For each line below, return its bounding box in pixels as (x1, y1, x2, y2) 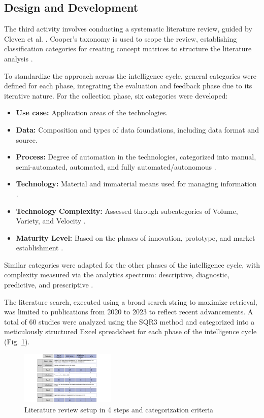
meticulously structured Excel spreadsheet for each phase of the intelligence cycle (4, 326, 257, 337)
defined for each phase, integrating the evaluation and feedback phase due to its (4, 80, 252, 91)
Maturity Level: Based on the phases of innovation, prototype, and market (16, 232, 255, 243)
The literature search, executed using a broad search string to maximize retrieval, (4, 296, 257, 307)
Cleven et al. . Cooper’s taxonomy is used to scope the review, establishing (4, 33, 237, 44)
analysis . (4, 53, 33, 63)
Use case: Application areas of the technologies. (16, 107, 168, 118)
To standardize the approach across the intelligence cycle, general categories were (4, 70, 257, 81)
